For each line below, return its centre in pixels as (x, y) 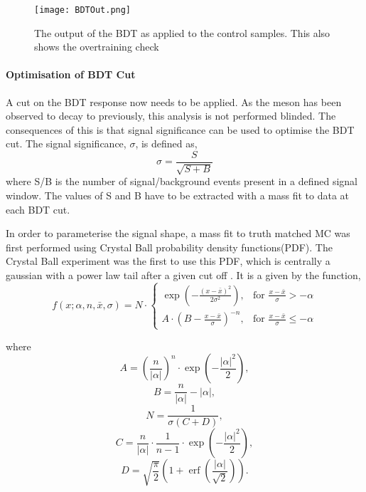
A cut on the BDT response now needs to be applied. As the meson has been (174, 101)
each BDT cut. (38, 209)
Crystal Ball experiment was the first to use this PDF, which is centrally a (168, 261)
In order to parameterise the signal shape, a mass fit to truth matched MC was (178, 233)
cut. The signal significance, (66, 143)
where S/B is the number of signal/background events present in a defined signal (182, 181)
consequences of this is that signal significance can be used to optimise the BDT (180, 129)
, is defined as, (166, 143)
